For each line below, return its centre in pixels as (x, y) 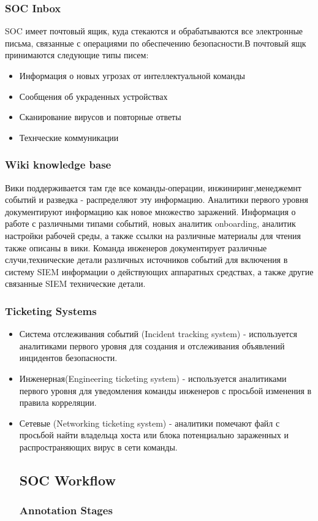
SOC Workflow (67, 480)
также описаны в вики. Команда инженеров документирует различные (136, 247)
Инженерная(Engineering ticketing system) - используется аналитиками (153, 378)
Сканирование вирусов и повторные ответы (100, 117)
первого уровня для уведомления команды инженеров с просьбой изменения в (165, 390)
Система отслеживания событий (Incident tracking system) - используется (158, 334)
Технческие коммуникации (69, 137)
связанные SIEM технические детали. (75, 283)
